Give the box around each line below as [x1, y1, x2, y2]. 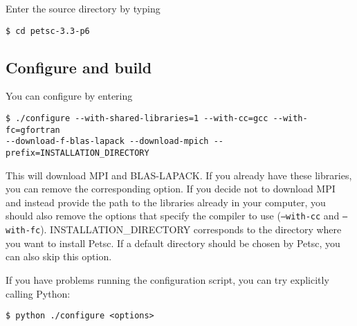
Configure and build [6, 56, 152, 78]
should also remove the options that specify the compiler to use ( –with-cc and [6, 208, 340, 223]
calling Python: [6, 286, 71, 300]
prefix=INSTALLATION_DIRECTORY [6, 148, 149, 159]
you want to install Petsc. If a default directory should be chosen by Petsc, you [6, 235, 340, 250]
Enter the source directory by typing [6, 1, 161, 15]
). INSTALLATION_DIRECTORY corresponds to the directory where [40, 222, 342, 237]
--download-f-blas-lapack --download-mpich [6, 136, 209, 147]
